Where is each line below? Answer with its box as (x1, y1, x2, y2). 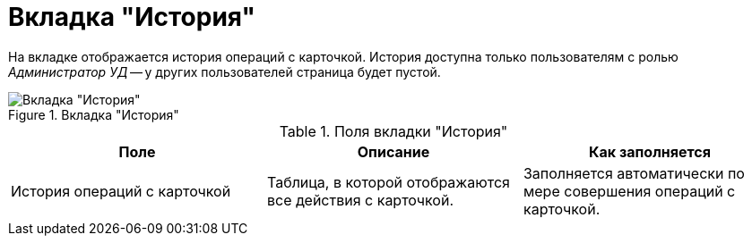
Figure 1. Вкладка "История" (8, 106, 179, 122)
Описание (357, 142, 430, 161)
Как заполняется (589, 142, 711, 161)
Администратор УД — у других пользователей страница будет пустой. (8, 63, 441, 80)
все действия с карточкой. (266, 190, 454, 209)
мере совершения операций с (523, 181, 736, 200)
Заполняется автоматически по (523, 163, 745, 182)
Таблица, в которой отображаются (266, 172, 510, 191)
